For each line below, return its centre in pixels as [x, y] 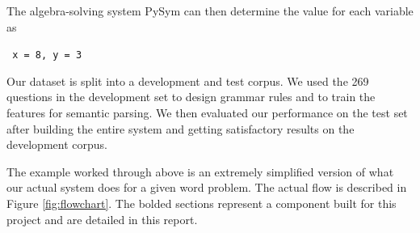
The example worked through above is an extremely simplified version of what [200, 171]
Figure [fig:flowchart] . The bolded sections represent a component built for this [202, 203]
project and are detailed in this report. [102, 219]
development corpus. [57, 144]
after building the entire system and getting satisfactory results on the [181, 128]
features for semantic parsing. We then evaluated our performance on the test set [207, 113]
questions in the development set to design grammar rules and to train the [191, 97]
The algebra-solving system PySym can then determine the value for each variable [210, 11]
